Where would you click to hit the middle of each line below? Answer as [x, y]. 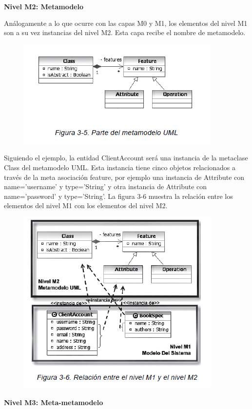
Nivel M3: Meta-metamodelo [54, 402]
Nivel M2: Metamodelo [44, 6]
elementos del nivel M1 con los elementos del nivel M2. [86, 205]
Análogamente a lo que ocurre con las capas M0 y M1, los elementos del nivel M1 [126, 23]
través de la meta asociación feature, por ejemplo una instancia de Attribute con [124, 177]
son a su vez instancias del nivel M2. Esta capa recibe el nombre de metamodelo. [125, 32]
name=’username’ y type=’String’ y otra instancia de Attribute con [106, 186]
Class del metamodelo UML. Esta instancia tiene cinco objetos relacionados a [120, 167]
